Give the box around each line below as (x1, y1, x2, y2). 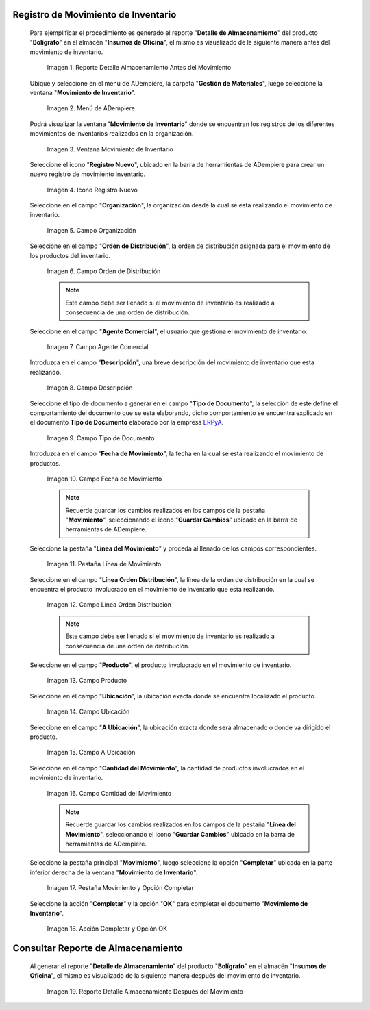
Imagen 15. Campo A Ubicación (47, 748, 136, 757)
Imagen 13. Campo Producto (47, 677, 127, 685)
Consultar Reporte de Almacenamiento (12, 942, 183, 955)
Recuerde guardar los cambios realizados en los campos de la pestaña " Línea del (65, 820, 296, 829)
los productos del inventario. (29, 251, 111, 260)
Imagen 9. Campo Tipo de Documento (47, 433, 155, 442)
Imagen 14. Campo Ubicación (47, 707, 130, 716)
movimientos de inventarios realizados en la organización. (29, 129, 194, 138)
